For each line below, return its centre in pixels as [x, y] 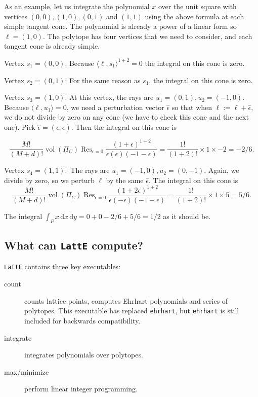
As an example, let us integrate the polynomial [77, 6]
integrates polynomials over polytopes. [84, 355]
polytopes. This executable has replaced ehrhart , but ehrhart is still [132, 311]
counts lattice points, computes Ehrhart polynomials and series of [126, 300]
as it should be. [187, 216]
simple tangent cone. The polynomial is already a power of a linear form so [120, 26]
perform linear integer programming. [81, 389]
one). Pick [20, 127]
